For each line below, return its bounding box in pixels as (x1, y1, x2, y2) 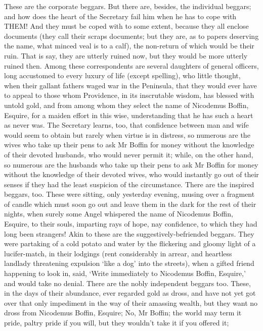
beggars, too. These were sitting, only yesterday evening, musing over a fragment (4, 189, 255, 199)
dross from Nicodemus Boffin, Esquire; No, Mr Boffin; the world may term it (4, 307, 242, 318)
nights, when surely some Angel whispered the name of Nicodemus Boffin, (4, 208, 233, 219)
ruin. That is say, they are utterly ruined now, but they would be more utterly (4, 50, 248, 61)
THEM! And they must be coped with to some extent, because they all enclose (4, 21, 249, 31)
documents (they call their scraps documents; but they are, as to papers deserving (4, 30, 259, 41)
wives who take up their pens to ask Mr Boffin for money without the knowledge (4, 139, 254, 150)
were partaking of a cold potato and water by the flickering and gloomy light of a (4, 238, 256, 249)
